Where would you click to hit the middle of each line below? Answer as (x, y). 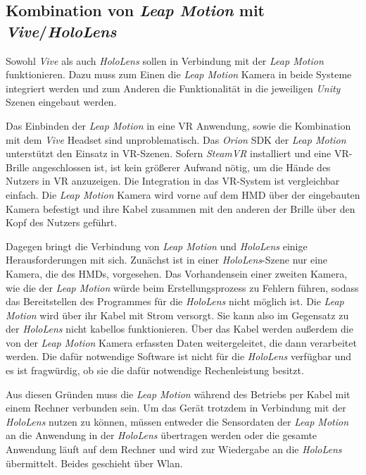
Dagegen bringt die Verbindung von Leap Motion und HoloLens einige (157, 246)
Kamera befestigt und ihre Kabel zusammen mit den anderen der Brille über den (181, 208)
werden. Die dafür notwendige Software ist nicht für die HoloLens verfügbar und (178, 356)
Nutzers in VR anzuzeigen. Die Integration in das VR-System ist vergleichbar (173, 181)
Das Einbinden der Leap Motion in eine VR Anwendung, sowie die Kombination (178, 125)
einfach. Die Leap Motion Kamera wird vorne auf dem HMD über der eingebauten (183, 194)
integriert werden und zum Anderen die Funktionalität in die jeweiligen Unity (173, 88)
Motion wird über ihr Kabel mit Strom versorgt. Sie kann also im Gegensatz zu (177, 315)
